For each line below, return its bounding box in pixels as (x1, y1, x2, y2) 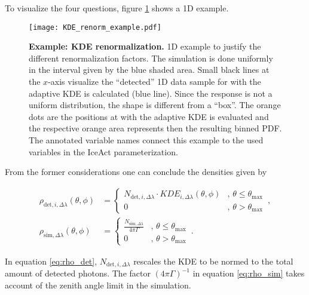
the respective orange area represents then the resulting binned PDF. (29, 122, 282, 134)
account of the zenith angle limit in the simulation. (5, 278, 191, 291)
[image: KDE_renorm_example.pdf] (29, 23, 161, 32)
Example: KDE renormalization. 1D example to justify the (29, 40, 261, 53)
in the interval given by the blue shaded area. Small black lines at (29, 63, 270, 76)
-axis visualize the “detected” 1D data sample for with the (48, 75, 261, 88)
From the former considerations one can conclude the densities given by (5, 165, 267, 178)
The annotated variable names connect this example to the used (29, 134, 264, 146)
